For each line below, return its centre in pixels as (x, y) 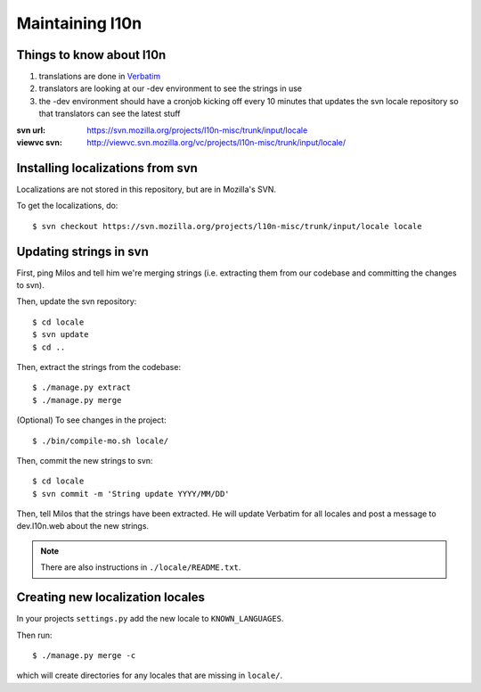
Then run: (34, 635)
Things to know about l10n (91, 55)
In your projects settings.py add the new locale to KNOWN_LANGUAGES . (150, 619)
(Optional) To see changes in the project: (91, 420)
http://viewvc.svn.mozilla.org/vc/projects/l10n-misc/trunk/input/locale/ (216, 143)
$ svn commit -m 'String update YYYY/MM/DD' (131, 494)
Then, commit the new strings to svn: (85, 460)
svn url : (31, 130)
